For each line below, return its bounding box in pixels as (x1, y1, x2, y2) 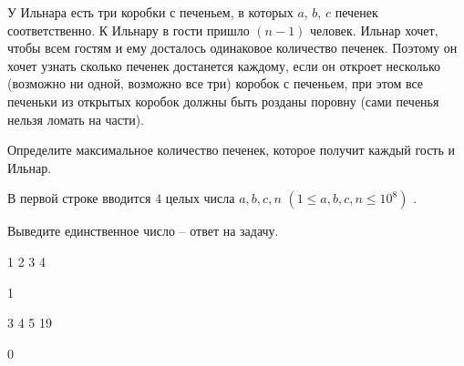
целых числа (165, 188, 235, 208)
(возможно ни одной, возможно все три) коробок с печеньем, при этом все (7, 74, 424, 93)
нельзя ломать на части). (7, 109, 144, 128)
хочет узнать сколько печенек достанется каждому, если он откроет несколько (7, 56, 441, 75)
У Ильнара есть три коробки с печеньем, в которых (7, 3, 294, 21)
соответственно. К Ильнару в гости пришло (7, 20, 250, 39)
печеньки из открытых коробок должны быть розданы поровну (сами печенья (7, 91, 439, 110)
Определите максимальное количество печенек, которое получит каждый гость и (7, 140, 456, 159)
